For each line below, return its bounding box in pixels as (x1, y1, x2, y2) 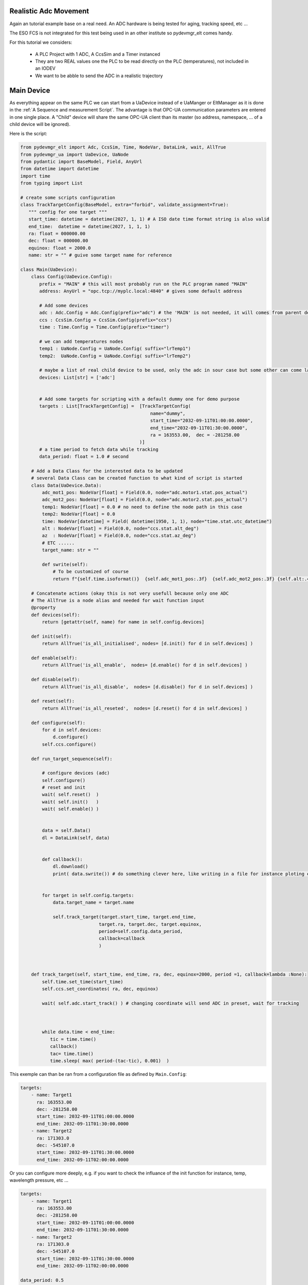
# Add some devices (39, 302, 88, 308)
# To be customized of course (52, 568, 129, 575)
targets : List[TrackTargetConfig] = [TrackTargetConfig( (39, 403, 191, 409)
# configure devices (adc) (42, 770, 110, 776)
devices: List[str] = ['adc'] (39, 374, 115, 380)
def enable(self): (31, 655, 78, 661)
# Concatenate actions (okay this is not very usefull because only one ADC (31, 590, 229, 596)
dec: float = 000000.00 (28, 238, 88, 244)
